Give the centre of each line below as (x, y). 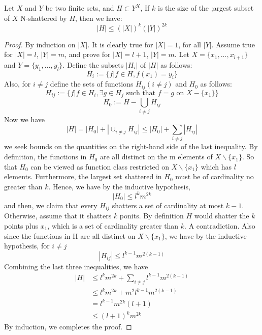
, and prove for (88, 54)
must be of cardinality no (215, 176)
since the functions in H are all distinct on (70, 235)
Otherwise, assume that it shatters (58, 216)
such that (141, 93)
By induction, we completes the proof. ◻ (68, 327)
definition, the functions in (45, 157)
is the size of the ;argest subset (206, 8)
